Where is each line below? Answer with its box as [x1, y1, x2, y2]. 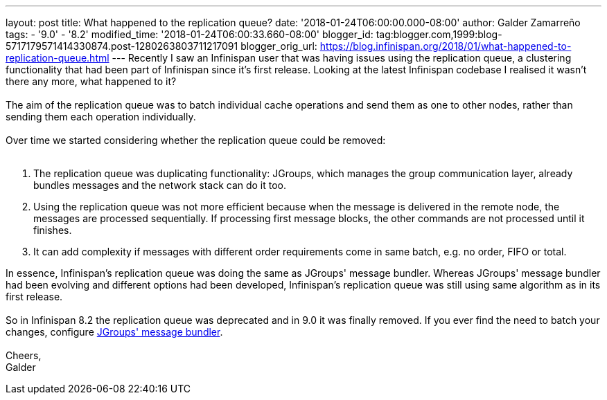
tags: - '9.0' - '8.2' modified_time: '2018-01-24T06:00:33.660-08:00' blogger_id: [6, 28, 373, 40]
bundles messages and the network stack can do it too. [33, 179, 287, 191]
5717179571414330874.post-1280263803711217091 [6, 40, 238, 52]
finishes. [33, 224, 72, 236]
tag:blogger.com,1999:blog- [376, 28, 502, 40]
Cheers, [6, 349, 42, 361]
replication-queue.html [6, 52, 109, 64]
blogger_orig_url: [240, 40, 317, 52]
